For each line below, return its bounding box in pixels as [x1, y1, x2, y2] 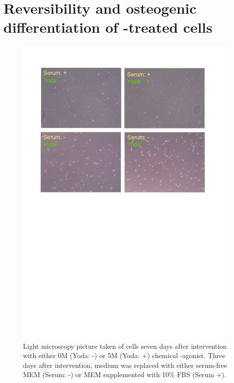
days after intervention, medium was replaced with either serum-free [23, 360, 227, 370]
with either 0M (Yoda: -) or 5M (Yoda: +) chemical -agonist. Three [23, 350, 226, 361]
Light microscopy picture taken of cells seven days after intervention [23, 340, 227, 351]
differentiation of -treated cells [3, 17, 213, 37]
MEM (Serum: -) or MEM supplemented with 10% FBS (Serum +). [23, 369, 226, 380]
